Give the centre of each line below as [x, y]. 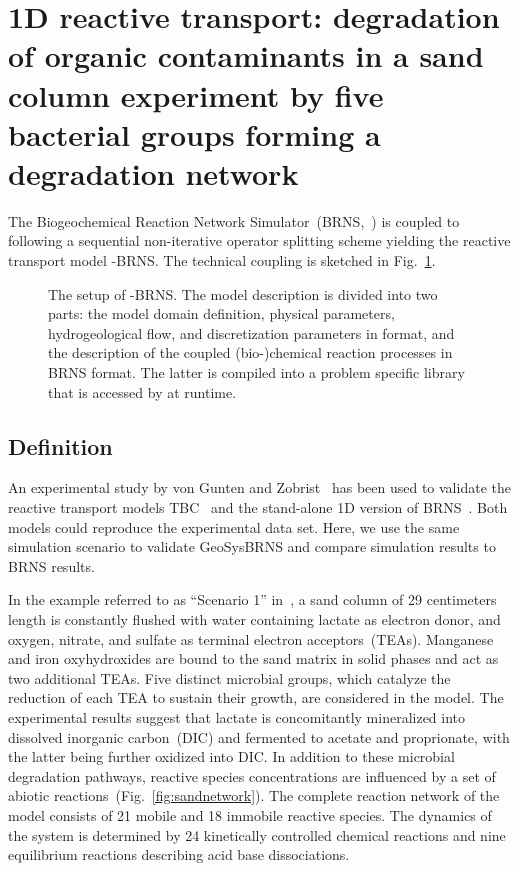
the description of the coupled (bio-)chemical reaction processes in [250, 352]
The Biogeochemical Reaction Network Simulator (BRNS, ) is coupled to [234, 220]
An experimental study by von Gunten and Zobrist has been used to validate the [259, 487]
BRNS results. [51, 565]
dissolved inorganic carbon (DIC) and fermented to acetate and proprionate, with [259, 736]
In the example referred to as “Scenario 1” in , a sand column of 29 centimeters [252, 599]
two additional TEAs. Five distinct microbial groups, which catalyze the [229, 677]
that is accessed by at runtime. [142, 391]
